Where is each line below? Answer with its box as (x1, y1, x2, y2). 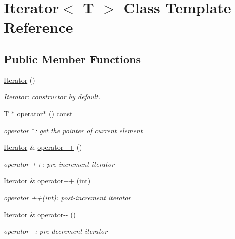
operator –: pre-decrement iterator (4, 226, 108, 236)
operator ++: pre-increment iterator (4, 158, 114, 169)
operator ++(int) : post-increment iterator (4, 192, 131, 202)
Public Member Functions (4, 51, 141, 66)
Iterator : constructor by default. (4, 91, 100, 102)
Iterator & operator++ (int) (4, 175, 91, 186)
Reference (4, 17, 73, 37)
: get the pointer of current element (35, 125, 143, 135)
